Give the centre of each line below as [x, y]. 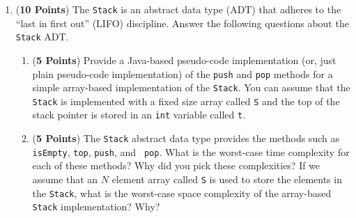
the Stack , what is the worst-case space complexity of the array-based [182, 193]
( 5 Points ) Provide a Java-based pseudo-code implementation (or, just [184, 60]
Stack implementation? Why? [96, 207]
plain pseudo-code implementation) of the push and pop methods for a [183, 73]
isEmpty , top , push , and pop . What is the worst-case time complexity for [191, 151]
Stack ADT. [42, 37]
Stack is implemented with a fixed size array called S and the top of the [186, 101]
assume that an [65, 179]
